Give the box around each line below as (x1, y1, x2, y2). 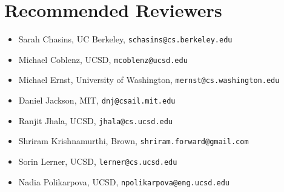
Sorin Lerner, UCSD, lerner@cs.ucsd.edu (18, 155, 177, 168)
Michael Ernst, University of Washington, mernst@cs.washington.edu (18, 73, 280, 86)
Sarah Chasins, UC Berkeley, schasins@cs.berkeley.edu (18, 33, 233, 45)
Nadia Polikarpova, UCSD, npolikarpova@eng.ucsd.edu (18, 175, 230, 188)
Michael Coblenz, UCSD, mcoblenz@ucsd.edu (18, 53, 188, 65)
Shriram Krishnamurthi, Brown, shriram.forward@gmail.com (18, 134, 249, 147)
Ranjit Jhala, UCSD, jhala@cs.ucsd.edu (18, 114, 173, 127)
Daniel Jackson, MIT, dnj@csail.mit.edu (18, 94, 176, 107)
